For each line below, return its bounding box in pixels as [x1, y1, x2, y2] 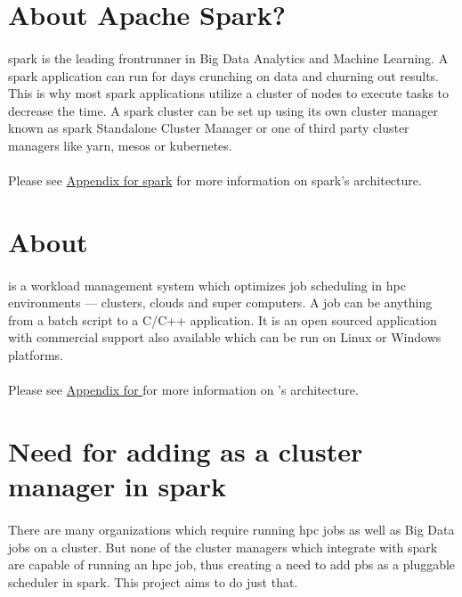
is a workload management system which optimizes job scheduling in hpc [8, 275, 406, 294]
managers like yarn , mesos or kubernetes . [8, 135, 232, 154]
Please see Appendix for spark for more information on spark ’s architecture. [8, 171, 422, 190]
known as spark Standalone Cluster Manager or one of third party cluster [8, 119, 409, 137]
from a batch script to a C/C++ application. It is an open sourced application [8, 310, 437, 329]
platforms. [8, 346, 63, 364]
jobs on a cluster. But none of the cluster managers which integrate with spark [8, 537, 438, 556]
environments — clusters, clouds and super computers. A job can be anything [8, 293, 433, 312]
